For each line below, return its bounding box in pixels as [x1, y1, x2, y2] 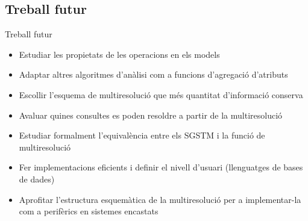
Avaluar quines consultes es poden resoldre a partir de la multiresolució [19, 108, 283, 121]
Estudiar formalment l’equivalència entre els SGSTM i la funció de [19, 129, 265, 142]
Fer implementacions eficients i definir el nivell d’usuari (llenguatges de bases [19, 161, 303, 173]
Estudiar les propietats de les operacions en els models [19, 48, 220, 60]
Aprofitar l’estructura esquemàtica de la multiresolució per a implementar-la [19, 193, 301, 205]
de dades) [19, 172, 55, 185]
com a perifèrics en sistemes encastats [19, 205, 159, 217]
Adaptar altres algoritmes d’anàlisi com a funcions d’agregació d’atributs [19, 68, 288, 81]
